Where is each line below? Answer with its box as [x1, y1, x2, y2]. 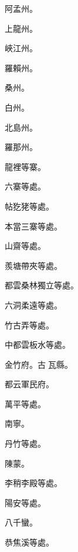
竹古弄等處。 [5, 318, 54, 331]
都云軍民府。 [5, 378, 54, 390]
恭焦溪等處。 [5, 536, 54, 548]
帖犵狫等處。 [5, 199, 54, 212]
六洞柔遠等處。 [5, 298, 62, 311]
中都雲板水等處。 [5, 338, 70, 351]
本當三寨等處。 [5, 220, 62, 232]
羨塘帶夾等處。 [5, 259, 62, 271]
